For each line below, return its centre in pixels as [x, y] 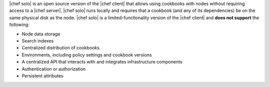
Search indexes [38, 40]
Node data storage [41, 34]
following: [19, 24]
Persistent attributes [42, 75]
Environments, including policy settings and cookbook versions [87, 54]
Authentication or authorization [54, 69]
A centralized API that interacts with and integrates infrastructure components [102, 62]
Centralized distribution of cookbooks [60, 48]
